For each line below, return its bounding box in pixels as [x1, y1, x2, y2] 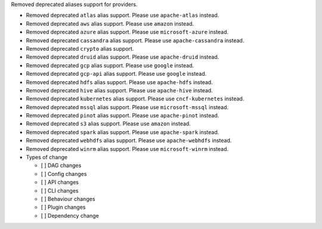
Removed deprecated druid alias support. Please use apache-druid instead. [26, 54, 219, 61]
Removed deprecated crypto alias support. [26, 45, 134, 52]
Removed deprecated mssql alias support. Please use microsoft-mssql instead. [26, 103, 229, 110]
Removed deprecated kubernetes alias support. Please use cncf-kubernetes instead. [26, 95, 244, 103]
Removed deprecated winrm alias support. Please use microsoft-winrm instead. [26, 145, 229, 152]
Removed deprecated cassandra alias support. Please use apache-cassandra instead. [26, 36, 244, 44]
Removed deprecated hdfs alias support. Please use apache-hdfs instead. [26, 78, 213, 86]
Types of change [26, 154, 68, 161]
